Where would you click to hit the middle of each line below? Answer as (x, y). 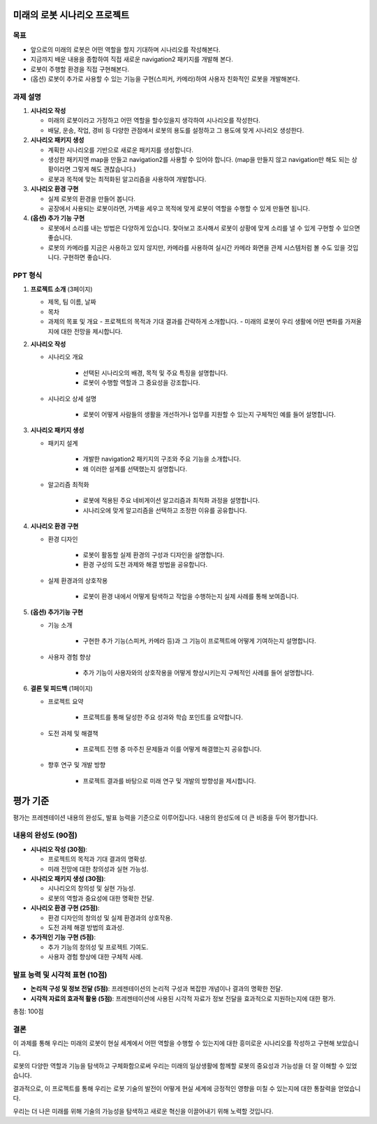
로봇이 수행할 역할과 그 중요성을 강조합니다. (141, 383)
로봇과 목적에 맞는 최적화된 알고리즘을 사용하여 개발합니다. (127, 179)
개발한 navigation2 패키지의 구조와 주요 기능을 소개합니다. (162, 459)
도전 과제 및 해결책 (73, 733)
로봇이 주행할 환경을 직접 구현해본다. (80, 69)
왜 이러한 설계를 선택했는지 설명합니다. (135, 468)
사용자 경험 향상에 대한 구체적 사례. (95, 957)
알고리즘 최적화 (69, 485)
